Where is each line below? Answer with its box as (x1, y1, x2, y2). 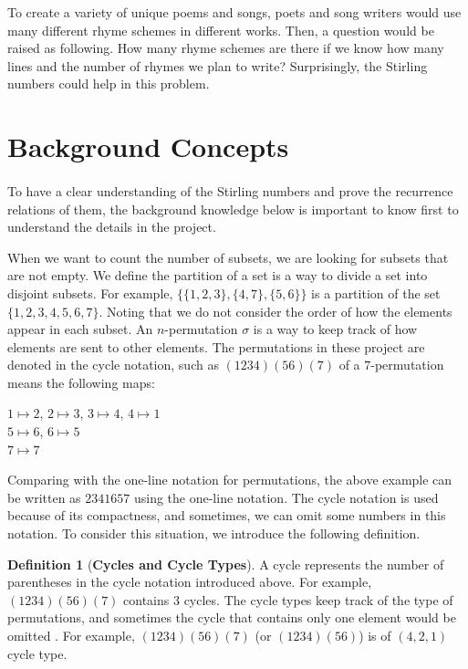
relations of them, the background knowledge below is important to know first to (7, 199, 459, 218)
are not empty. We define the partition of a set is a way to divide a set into (7, 266, 428, 285)
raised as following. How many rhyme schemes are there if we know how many (7, 38, 444, 57)
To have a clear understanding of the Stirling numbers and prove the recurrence (7, 181, 453, 200)
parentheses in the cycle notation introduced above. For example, (7, 572, 372, 591)
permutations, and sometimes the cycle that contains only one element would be (7, 608, 456, 627)
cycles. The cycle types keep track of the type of (183, 590, 453, 609)
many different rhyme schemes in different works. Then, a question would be (7, 20, 434, 39)
